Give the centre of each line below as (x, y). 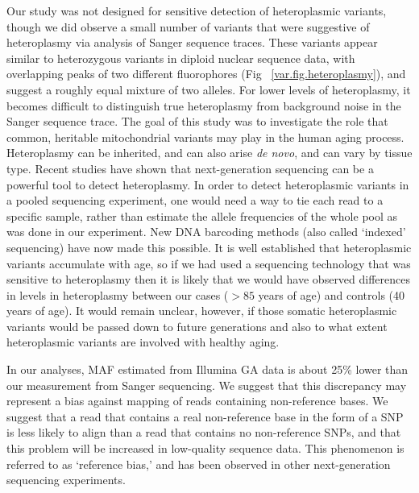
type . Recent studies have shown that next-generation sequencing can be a (190, 168)
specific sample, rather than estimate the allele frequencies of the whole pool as (202, 215)
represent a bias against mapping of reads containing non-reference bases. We (197, 401)
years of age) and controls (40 (332, 294)
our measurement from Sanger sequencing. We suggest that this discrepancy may (207, 385)
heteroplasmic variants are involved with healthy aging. (143, 342)
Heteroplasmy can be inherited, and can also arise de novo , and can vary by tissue (209, 153)
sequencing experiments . (66, 480)
